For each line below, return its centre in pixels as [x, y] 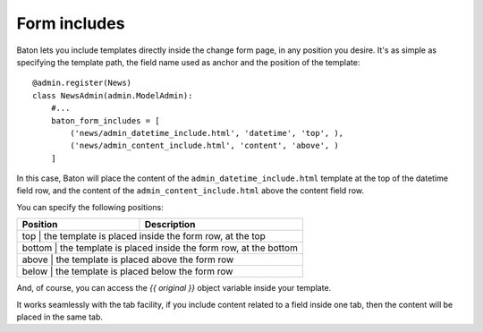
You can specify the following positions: [90, 207]
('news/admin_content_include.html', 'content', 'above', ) [204, 146]
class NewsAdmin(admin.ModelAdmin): [113, 95]
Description [170, 225]
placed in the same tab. [59, 317]
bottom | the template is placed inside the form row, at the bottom [160, 248]
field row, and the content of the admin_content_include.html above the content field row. [190, 191]
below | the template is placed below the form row [127, 271]
